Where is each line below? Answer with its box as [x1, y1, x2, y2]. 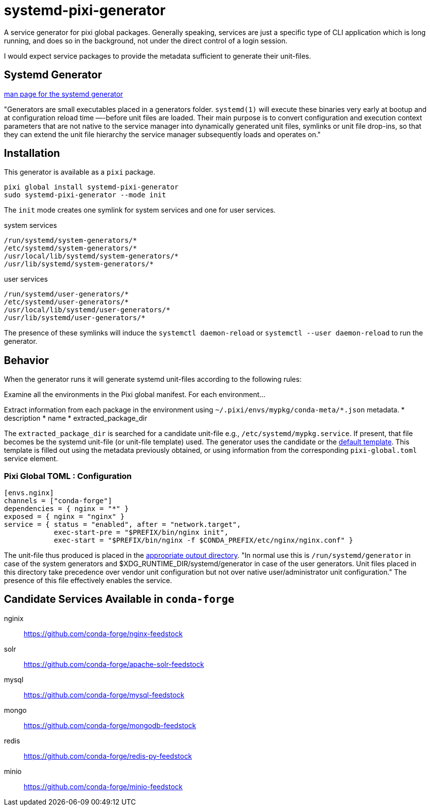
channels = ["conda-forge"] [4, 497, 112, 505]
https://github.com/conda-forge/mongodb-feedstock [24, 721, 196, 730]
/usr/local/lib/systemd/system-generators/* [4, 252, 179, 260]
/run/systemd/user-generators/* [4, 290, 129, 298]
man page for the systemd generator [4, 89, 123, 98]
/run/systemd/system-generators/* [4, 236, 137, 245]
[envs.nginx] [4, 489, 54, 497]
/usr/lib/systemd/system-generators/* [4, 260, 154, 268]
